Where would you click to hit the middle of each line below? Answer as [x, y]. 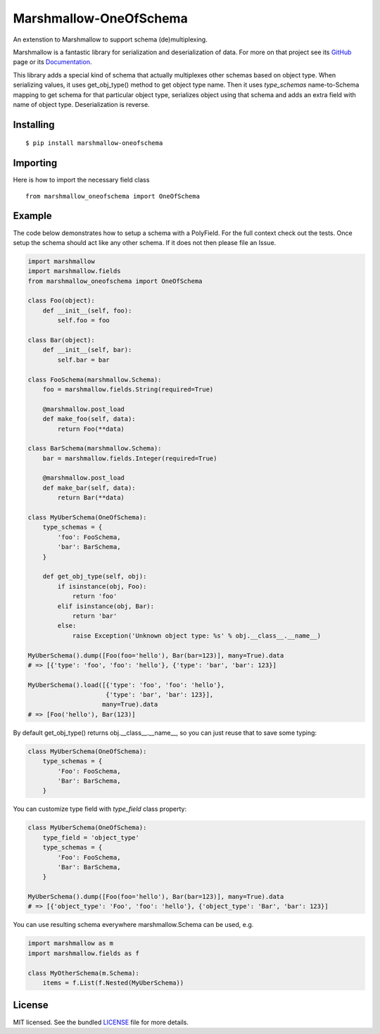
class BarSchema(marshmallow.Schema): [95, 448]
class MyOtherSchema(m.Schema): [84, 973]
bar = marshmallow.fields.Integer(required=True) [130, 458]
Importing [35, 163]
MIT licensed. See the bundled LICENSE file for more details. [101, 1022]
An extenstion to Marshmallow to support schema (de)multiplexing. [110, 39]
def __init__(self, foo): [87, 310]
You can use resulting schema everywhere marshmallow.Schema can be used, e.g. [133, 925]
